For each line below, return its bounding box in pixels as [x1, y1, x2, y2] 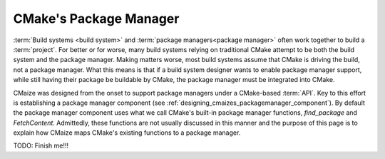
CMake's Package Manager [13, 11, 180, 26]
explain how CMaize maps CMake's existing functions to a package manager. [13, 128, 241, 137]
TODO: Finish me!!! [13, 141, 69, 150]
